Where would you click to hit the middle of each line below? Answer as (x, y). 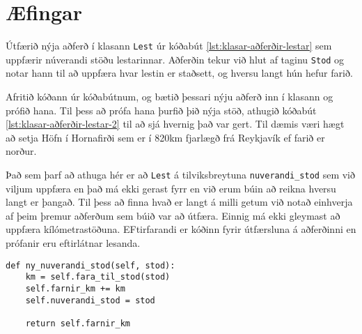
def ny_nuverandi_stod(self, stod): (90, 265)
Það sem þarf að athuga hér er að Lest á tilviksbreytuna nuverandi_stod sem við (181, 174)
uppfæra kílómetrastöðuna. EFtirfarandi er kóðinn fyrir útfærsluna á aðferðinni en (181, 229)
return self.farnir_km (78, 323)
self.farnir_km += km (75, 288)
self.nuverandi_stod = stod (90, 300)
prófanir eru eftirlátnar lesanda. (73, 243)
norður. (21, 151)
